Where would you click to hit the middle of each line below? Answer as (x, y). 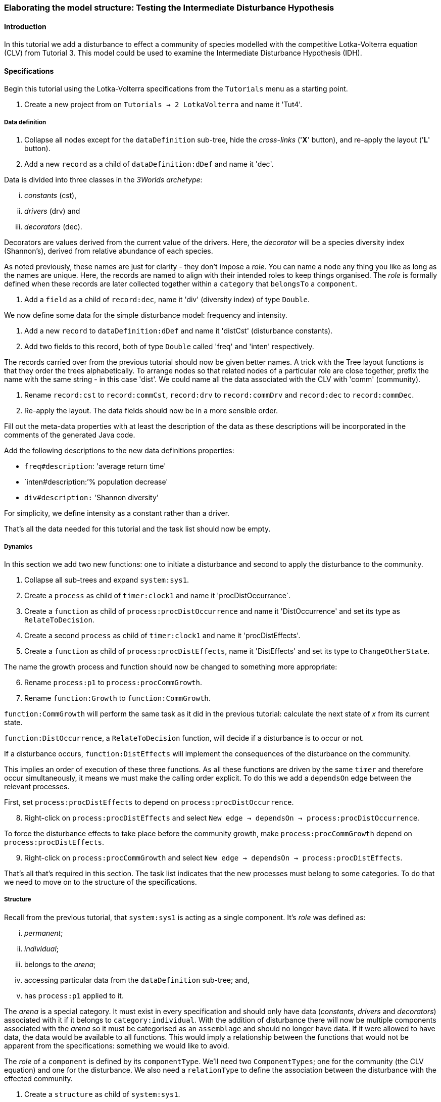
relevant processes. (37, 786)
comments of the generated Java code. (70, 435)
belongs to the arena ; (60, 964)
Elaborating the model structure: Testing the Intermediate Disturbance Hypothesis (169, 8)
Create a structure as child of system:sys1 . (102, 1094)
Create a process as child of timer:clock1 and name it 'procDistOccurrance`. (158, 595)
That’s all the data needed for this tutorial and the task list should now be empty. (137, 529)
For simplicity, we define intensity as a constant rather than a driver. (117, 513)
